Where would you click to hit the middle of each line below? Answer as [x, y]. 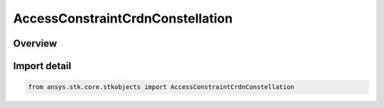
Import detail [42, 66]
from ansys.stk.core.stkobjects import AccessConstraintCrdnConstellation [161, 87]
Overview [35, 43]
